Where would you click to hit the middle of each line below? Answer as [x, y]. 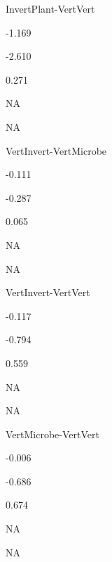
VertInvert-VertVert [48, 292]
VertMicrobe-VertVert [52, 434]
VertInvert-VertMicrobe [56, 150]
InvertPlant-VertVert [50, 8]
